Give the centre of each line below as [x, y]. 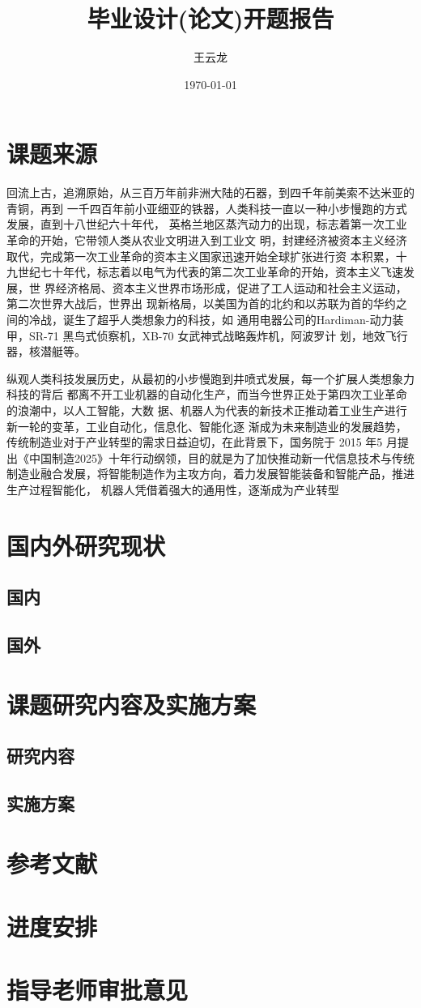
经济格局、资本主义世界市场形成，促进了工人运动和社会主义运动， [231, 287]
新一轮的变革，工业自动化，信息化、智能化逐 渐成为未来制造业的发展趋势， [207, 426]
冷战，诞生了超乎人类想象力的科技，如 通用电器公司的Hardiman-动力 [210, 319]
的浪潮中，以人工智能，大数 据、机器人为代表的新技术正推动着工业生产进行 [207, 410]
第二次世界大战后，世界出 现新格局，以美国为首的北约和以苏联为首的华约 [201, 303]
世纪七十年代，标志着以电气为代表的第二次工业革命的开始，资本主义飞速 [210, 272]
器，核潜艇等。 [46, 351]
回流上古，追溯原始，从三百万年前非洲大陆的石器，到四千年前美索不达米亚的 [210, 192]
